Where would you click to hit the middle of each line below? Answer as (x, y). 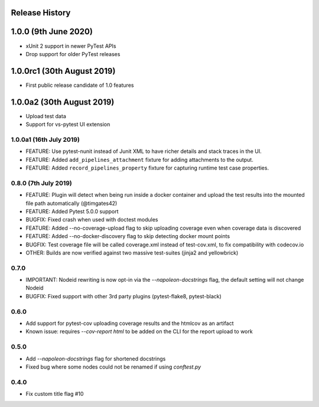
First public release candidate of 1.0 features (80, 85)
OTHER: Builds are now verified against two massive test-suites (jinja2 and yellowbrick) (132, 253)
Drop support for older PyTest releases (73, 54)
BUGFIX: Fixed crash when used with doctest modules (92, 220)
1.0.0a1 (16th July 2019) (45, 139)
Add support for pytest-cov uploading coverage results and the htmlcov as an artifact (130, 323)
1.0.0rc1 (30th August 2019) (63, 71)
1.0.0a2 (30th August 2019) (63, 102)
